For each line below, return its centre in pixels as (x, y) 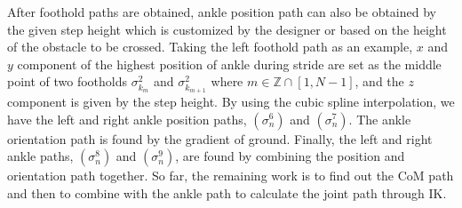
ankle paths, (40, 156)
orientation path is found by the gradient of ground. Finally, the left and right (220, 138)
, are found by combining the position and (290, 156)
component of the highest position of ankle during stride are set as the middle (229, 64)
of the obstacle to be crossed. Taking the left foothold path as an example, (210, 47)
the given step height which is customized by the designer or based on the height (227, 29)
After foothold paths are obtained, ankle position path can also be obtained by (222, 12)
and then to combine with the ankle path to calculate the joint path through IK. (227, 192)
